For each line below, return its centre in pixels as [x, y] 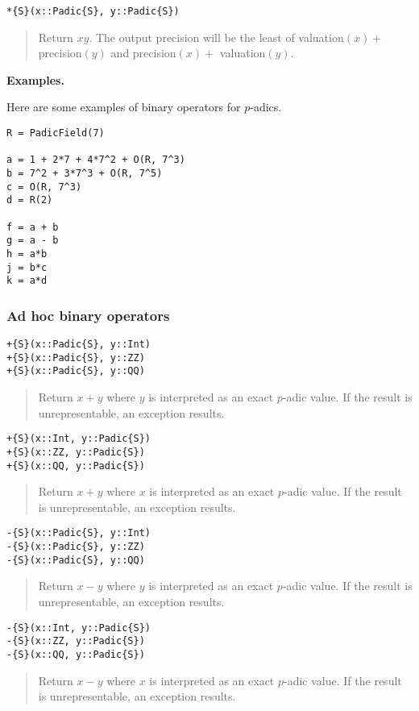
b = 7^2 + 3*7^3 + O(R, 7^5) [85, 173]
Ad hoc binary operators [88, 315]
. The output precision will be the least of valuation [216, 37]
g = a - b [33, 241]
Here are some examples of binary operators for [124, 107]
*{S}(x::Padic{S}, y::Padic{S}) [93, 11]
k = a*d [27, 281]
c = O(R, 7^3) [44, 187]
